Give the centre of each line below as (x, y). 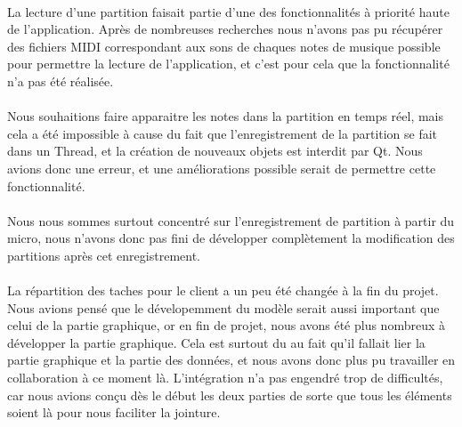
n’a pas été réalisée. (61, 81)
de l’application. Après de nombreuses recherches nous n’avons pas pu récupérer (225, 29)
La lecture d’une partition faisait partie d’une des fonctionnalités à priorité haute (228, 11)
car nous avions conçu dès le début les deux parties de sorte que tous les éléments (230, 395)
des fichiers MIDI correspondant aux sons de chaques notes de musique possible (224, 46)
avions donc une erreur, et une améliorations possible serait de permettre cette (222, 168)
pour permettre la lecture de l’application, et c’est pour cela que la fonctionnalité (228, 64)
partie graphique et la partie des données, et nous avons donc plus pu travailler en (231, 360)
